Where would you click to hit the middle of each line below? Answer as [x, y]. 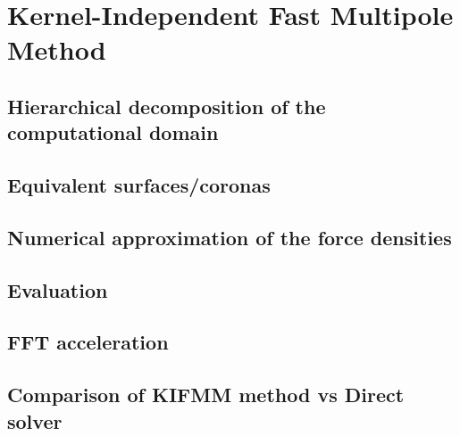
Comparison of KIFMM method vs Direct [206, 395]
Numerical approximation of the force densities [230, 237]
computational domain [113, 132]
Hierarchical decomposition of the [167, 106]
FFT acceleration [88, 342]
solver [35, 420]
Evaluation [58, 289]
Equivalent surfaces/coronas [139, 185]
